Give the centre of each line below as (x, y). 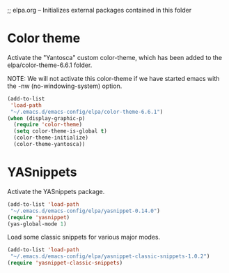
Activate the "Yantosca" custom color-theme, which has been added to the (115, 57)
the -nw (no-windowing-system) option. (65, 86)
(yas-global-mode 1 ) (37, 224)
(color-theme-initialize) (51, 138)
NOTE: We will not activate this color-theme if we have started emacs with (113, 78)
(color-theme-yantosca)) (49, 145)
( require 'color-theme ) (48, 125)
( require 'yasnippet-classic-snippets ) (65, 263)
